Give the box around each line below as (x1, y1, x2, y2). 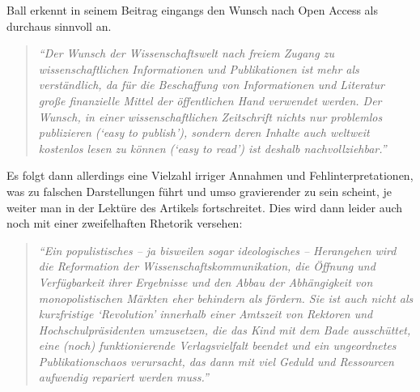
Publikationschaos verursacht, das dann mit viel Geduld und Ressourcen (38, 352, 394, 369)
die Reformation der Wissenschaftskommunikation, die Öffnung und (38, 258, 375, 275)
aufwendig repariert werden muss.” (38, 369, 209, 386)
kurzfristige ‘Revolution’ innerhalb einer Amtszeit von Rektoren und (38, 305, 373, 322)
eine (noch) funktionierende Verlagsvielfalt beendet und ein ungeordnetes (38, 337, 397, 354)
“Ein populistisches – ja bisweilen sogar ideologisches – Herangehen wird (38, 241, 397, 258)
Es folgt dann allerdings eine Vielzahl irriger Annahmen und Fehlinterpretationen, (6, 167, 414, 184)
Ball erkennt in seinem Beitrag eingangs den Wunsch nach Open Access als (6, 2, 378, 18)
